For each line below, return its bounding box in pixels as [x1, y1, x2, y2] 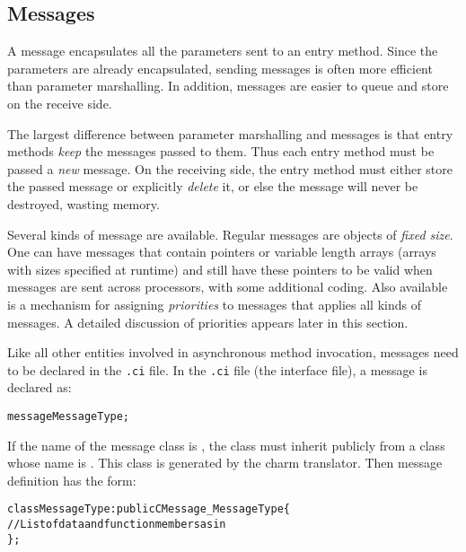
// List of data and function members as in [7, 518, 226, 531]
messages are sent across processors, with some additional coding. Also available [7, 277, 448, 296]
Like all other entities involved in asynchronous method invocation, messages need [7, 343, 459, 362]
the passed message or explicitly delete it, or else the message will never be [7, 177, 418, 196]
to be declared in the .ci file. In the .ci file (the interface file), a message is [7, 360, 427, 379]
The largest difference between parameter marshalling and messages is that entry [7, 124, 453, 143]
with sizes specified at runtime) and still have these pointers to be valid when [7, 259, 433, 278]
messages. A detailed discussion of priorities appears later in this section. [7, 312, 409, 331]
